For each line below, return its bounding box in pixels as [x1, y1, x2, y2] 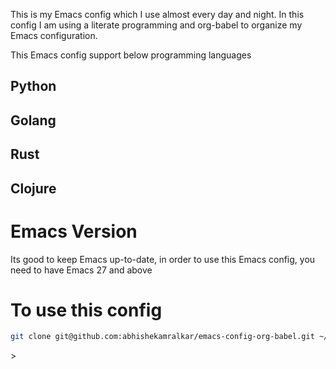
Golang [10, 112, 57, 129]
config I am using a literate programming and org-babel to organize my [10, 19, 303, 31]
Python [10, 78, 57, 95]
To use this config [10, 299, 163, 321]
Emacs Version [10, 220, 138, 243]
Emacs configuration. [10, 30, 98, 41]
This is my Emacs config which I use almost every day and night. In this [10, 9, 305, 20]
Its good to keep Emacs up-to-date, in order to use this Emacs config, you [10, 253, 316, 265]
